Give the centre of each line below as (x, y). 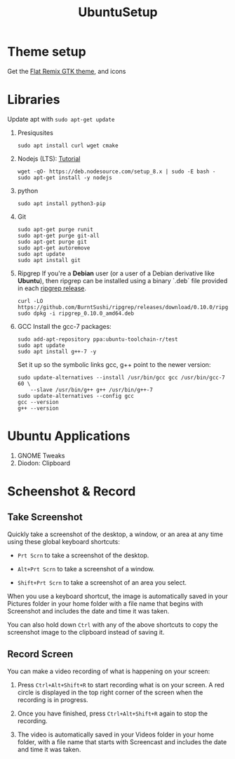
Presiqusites (35, 132)
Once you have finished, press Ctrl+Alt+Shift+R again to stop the (113, 713)
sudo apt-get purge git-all (58, 235)
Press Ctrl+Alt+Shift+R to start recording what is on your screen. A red (121, 685)
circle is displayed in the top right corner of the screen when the (110, 692)
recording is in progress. (53, 699)
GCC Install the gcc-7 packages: (65, 326)
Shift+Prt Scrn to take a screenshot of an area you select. (102, 582)
